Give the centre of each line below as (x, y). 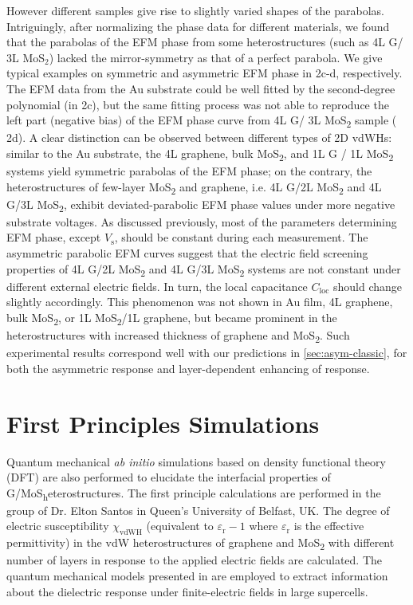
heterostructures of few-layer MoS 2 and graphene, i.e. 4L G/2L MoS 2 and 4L (194, 187)
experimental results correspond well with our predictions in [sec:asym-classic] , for (207, 353)
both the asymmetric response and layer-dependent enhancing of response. (188, 368)
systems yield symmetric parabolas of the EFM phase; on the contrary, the (189, 171)
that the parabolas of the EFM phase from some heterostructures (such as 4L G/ (205, 42)
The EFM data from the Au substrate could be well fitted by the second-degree (201, 88)
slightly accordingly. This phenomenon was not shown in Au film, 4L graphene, (200, 302)
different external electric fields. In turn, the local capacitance (157, 286)
